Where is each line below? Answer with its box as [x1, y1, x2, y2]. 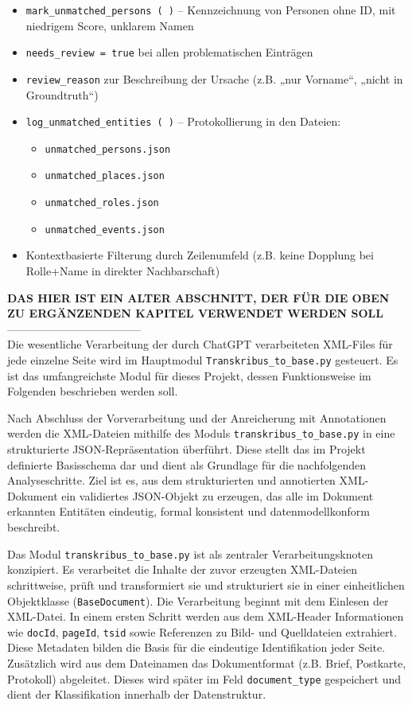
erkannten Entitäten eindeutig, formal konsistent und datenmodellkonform [7, 503, 370, 520]
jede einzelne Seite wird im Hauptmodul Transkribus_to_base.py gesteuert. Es [7, 352, 398, 368]
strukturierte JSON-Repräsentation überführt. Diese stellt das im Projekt [7, 441, 366, 458]
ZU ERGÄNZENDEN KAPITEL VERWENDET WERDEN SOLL [7, 305, 383, 321]
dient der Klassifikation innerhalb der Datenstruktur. [7, 686, 266, 703]
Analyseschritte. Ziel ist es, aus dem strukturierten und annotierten [7, 472, 336, 489]
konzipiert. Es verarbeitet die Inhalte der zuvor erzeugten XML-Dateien [7, 561, 357, 578]
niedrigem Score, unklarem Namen [25, 17, 194, 33]
